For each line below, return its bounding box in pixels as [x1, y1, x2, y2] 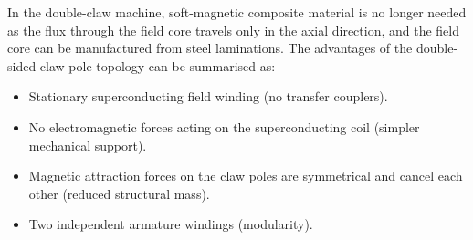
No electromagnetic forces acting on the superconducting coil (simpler [28, 117, 420, 136]
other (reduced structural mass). [28, 183, 210, 203]
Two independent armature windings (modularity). [28, 214, 313, 234]
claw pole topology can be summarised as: [39, 56, 276, 75]
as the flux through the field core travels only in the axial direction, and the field [7, 20, 460, 39]
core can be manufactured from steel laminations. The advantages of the [7, 38, 413, 57]
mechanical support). [28, 135, 147, 154]
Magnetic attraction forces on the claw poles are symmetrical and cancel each [28, 166, 463, 185]
